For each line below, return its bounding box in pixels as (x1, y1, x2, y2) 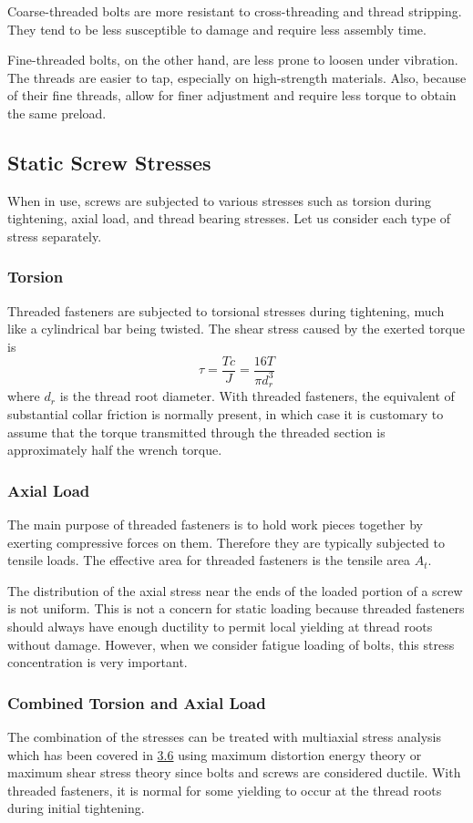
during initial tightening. (7, 798, 145, 818)
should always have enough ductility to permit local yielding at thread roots (7, 616, 433, 635)
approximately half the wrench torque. (7, 440, 222, 459)
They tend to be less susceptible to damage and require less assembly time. (7, 19, 427, 38)
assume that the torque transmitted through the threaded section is (7, 422, 386, 441)
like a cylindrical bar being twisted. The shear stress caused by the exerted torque (7, 319, 465, 338)
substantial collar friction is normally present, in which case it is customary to (7, 405, 444, 423)
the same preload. (7, 103, 107, 122)
